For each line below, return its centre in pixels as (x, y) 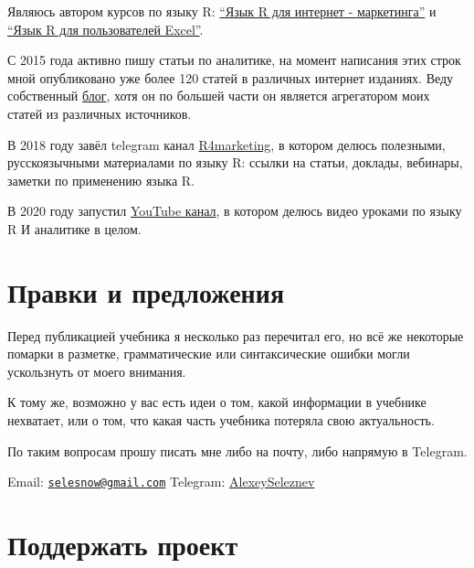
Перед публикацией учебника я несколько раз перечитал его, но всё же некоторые (236, 335)
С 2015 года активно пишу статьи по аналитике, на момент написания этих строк (234, 60)
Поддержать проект (123, 545)
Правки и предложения (146, 291)
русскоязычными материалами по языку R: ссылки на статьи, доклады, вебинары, (235, 162)
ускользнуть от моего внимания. (97, 371)
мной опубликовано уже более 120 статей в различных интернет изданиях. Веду (231, 77)
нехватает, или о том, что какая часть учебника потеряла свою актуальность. (221, 420)
